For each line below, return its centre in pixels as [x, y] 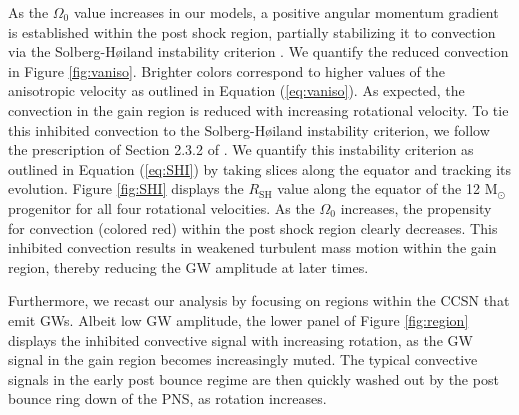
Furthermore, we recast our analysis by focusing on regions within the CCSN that [259, 300]
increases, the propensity [416, 207]
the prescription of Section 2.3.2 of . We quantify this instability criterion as [241, 149]
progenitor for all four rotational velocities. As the [161, 207]
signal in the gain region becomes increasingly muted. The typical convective [243, 359]
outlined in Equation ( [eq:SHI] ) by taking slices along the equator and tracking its [260, 168]
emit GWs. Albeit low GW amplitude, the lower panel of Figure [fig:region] [238, 319]
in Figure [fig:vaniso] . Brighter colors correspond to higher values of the [226, 70]
